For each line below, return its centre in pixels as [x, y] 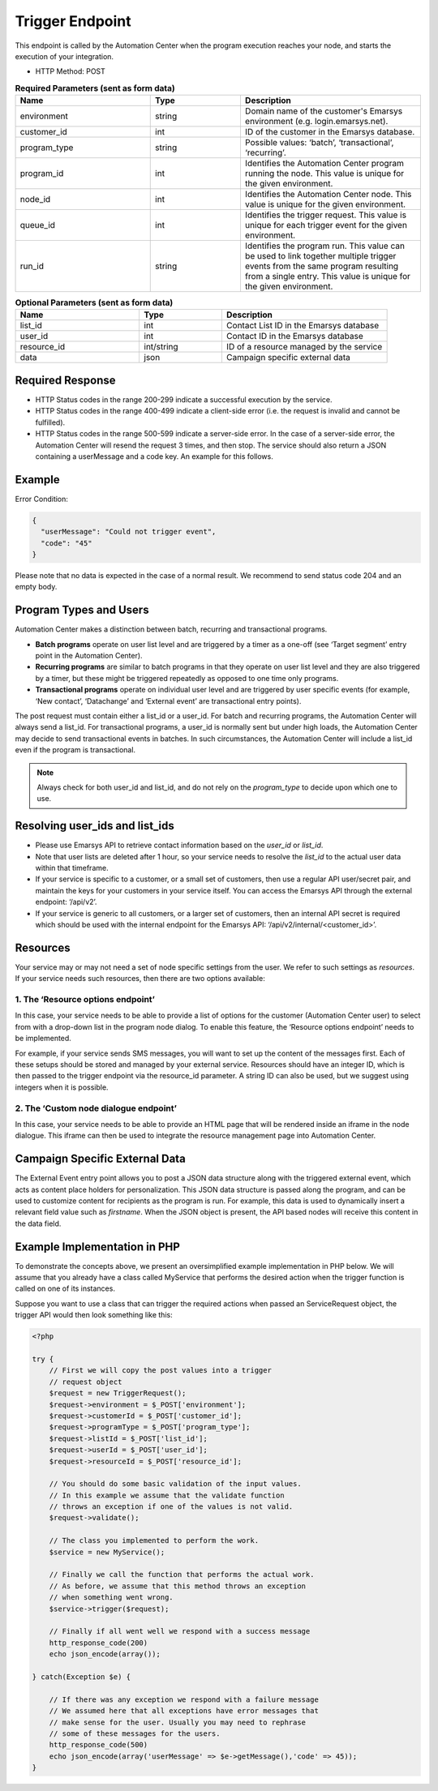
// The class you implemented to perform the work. [154, 1541]
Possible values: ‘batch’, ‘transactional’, [319, 143]
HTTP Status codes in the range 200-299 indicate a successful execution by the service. [184, 399]
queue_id [38, 225]
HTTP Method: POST [70, 71]
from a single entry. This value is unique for [328, 276]
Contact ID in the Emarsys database [295, 336]
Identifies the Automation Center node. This [328, 195]
